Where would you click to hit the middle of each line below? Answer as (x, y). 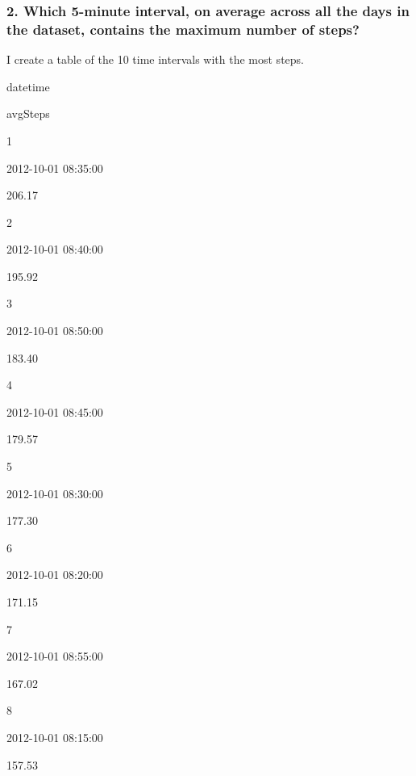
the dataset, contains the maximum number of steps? (183, 29)
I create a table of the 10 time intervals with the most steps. (155, 59)
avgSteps (28, 113)
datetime (28, 86)
